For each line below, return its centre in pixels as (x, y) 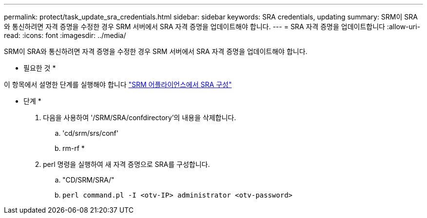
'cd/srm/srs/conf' (90, 133)
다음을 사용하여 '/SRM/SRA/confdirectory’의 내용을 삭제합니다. (140, 118)
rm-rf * (74, 148)
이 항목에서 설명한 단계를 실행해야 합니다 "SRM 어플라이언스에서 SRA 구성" (118, 84)
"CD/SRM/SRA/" (88, 180)
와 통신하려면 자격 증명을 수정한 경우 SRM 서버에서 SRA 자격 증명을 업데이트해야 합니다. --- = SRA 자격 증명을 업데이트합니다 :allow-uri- (212, 27)
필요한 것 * (40, 68)
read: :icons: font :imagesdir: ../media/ (65, 35)
